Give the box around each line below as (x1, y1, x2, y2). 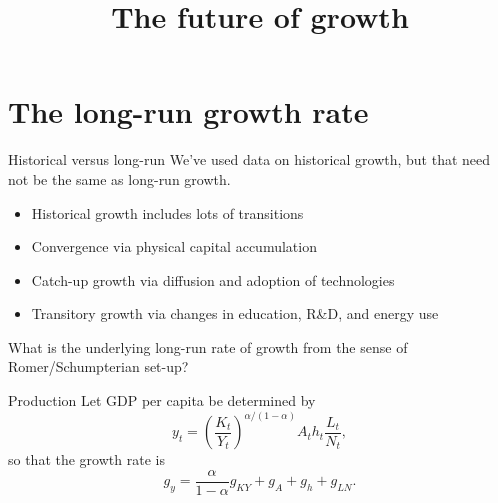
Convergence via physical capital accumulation (31, 236, 317, 257)
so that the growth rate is (8, 449, 165, 470)
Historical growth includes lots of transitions (31, 202, 304, 223)
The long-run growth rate (8, 91, 369, 132)
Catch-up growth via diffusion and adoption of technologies (31, 269, 395, 290)
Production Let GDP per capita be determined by (8, 390, 316, 411)
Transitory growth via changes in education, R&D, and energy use (31, 303, 439, 324)
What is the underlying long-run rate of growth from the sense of (8, 336, 408, 357)
